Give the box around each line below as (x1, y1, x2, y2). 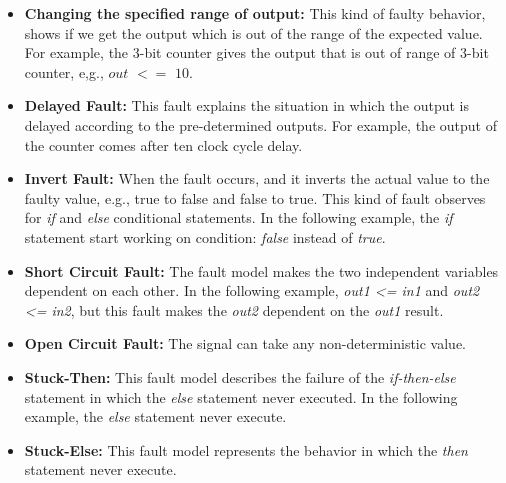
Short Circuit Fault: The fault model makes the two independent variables (24, 260, 499, 281)
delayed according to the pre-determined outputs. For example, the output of (24, 114, 497, 135)
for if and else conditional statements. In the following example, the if (24, 207, 453, 228)
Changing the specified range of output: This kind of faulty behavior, (24, 3, 486, 23)
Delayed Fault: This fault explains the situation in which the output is (24, 95, 470, 116)
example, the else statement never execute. (24, 406, 287, 427)
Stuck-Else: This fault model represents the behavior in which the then (24, 439, 468, 460)
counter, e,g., (24, 61, 104, 82)
